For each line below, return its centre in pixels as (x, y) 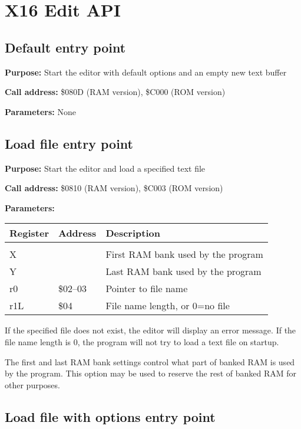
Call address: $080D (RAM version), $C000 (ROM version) (115, 92)
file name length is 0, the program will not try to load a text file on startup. (142, 341)
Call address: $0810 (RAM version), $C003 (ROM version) (114, 188)
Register (29, 233)
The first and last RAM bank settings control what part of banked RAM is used (150, 361)
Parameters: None (40, 111)
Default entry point (65, 47)
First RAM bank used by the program (184, 254)
